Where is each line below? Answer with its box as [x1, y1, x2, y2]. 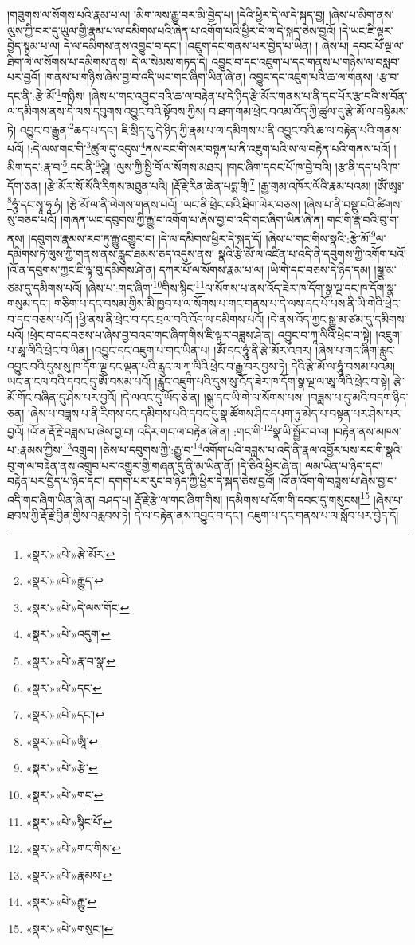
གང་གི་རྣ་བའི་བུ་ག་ [327, 211, 399, 228]
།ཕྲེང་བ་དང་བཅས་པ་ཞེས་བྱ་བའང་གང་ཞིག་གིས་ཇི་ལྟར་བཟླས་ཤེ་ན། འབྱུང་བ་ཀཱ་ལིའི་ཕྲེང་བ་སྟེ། [27, 326, 372, 343]
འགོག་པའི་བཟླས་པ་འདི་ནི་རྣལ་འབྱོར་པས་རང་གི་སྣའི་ [202, 441, 403, 457]
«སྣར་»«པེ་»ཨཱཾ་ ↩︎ [25, 732, 98, 749]
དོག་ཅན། [7, 177, 41, 194]
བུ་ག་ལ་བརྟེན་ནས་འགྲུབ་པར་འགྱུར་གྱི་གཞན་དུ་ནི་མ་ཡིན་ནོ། [7, 457, 234, 473]
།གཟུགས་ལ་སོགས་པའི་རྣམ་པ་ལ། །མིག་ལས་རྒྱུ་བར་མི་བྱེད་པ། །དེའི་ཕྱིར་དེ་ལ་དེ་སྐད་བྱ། [7, 6, 326, 22]
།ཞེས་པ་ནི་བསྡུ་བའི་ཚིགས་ [303, 195, 403, 212]
